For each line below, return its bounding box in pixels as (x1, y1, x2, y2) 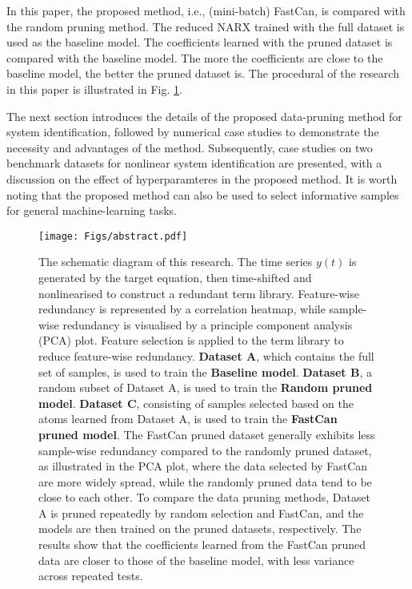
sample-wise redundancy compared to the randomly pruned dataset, (38, 442, 372, 458)
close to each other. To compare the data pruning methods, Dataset (38, 489, 371, 506)
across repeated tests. (38, 567, 143, 584)
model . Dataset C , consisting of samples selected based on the (38, 394, 354, 411)
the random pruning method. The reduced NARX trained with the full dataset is (6, 18, 405, 34)
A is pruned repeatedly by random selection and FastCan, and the (38, 504, 364, 521)
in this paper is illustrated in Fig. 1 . (6, 80, 182, 97)
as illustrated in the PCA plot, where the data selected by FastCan (38, 458, 368, 474)
